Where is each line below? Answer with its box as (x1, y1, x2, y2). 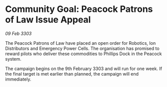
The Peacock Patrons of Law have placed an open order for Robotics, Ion (5, 40, 156, 46)
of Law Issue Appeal (5, 14, 91, 25)
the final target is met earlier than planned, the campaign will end (5, 71, 139, 77)
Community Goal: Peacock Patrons (5, 3, 153, 15)
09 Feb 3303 (5, 30, 32, 36)
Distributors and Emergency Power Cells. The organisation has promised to (5, 45, 160, 51)
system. (5, 56, 21, 62)
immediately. (5, 76, 31, 82)
